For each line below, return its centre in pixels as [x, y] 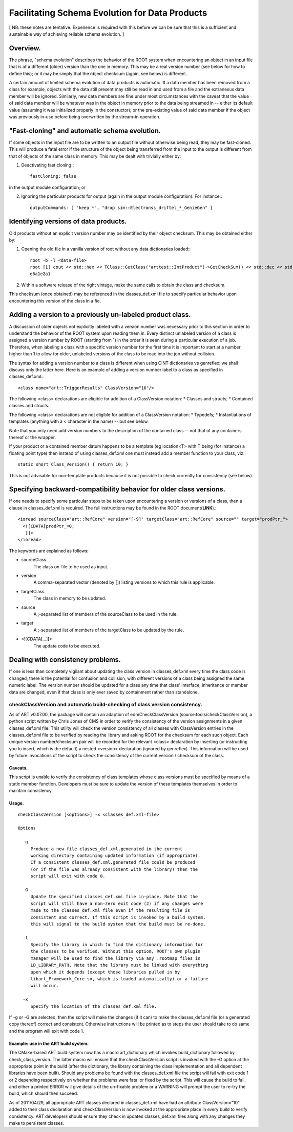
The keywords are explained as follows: [49, 551]
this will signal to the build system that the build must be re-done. [118, 924]
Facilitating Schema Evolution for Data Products [108, 13]
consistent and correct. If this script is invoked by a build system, [118, 917]
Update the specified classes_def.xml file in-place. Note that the [114, 897]
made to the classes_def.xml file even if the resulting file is [110, 911]
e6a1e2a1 [40, 274]
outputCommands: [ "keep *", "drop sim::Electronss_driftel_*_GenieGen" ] [121, 208]
